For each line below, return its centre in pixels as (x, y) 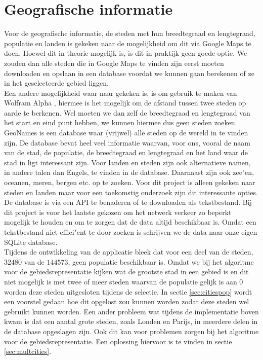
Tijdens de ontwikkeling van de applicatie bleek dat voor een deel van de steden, (129, 252)
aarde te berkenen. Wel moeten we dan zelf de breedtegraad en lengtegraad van (127, 112)
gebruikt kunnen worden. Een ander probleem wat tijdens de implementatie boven (131, 311)
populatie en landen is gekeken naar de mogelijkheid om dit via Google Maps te (128, 43)
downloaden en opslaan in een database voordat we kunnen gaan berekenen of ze (129, 73)
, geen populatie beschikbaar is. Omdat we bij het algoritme (161, 261)
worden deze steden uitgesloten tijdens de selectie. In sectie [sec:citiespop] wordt (128, 291)
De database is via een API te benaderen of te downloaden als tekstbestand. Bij (128, 202)
